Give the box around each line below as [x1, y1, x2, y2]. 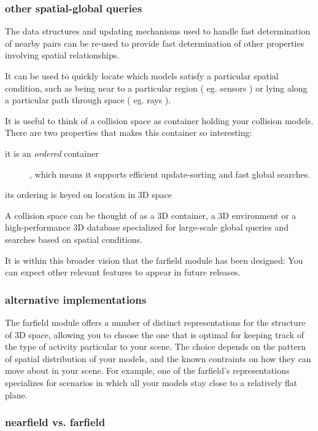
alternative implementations [5, 291, 147, 307]
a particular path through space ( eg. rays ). [5, 93, 171, 106]
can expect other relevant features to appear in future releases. [5, 266, 241, 279]
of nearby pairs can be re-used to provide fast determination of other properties [5, 36, 304, 49]
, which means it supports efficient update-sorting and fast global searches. [29, 167, 311, 180]
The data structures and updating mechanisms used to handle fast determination [5, 25, 311, 38]
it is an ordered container [5, 146, 99, 159]
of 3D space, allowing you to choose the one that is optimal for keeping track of [5, 328, 304, 341]
